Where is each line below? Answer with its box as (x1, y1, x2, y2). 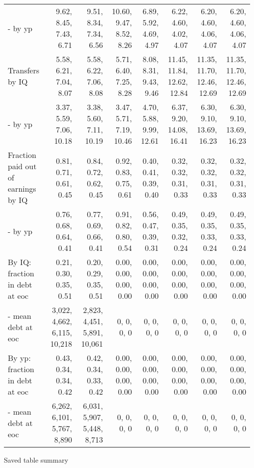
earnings (8, 183, 36, 194)
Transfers (8, 65, 40, 76)
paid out (8, 160, 37, 172)
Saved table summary (4, 455, 68, 465)
